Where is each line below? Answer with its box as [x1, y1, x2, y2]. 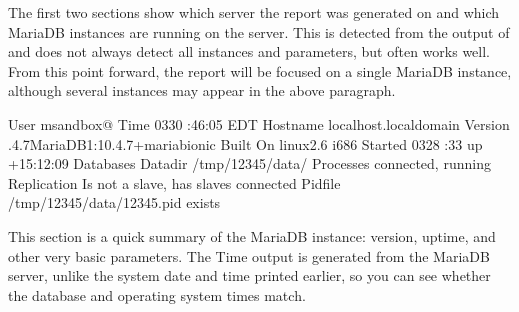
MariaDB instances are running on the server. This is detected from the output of [8, 21, 510, 42]
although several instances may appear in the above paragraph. [8, 80, 396, 101]
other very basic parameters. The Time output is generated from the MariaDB [8, 245, 490, 266]
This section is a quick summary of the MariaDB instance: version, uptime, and [8, 225, 496, 246]
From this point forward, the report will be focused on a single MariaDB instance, [8, 60, 512, 81]
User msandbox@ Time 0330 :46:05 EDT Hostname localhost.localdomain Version [8, 113, 510, 134]
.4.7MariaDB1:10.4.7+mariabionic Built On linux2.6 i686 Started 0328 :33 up [8, 133, 483, 154]
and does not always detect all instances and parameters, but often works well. [8, 41, 490, 62]
